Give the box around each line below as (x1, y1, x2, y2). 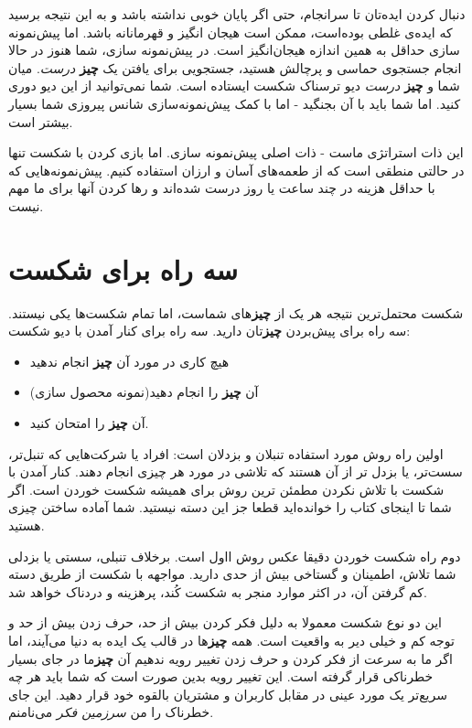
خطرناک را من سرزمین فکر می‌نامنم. (8, 702, 214, 722)
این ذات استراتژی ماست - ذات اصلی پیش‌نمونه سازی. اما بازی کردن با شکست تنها (8, 143, 464, 162)
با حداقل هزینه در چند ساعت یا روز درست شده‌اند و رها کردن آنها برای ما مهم (8, 178, 435, 198)
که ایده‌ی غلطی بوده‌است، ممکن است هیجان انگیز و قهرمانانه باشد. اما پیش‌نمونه (8, 22, 453, 41)
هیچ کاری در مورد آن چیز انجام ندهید (29, 351, 230, 370)
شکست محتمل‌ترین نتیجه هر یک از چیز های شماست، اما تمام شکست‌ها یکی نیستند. (8, 303, 464, 322)
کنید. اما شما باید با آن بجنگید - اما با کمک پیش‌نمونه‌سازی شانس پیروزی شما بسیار (8, 93, 461, 112)
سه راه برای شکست (8, 250, 238, 287)
